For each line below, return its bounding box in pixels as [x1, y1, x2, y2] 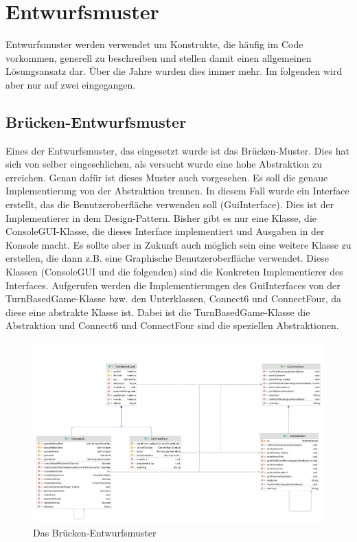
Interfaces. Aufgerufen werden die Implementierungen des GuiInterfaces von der [5, 278, 341, 292]
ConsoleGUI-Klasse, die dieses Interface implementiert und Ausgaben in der [5, 224, 325, 238]
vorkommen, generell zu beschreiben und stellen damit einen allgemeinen [5, 50, 312, 65]
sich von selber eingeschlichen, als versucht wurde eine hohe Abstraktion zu [5, 157, 323, 171]
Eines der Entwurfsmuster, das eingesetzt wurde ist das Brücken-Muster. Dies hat [5, 143, 350, 157]
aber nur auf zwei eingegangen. [5, 77, 136, 91]
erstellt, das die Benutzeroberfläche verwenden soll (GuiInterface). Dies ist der [5, 197, 334, 212]
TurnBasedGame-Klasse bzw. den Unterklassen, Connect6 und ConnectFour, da [5, 291, 342, 306]
